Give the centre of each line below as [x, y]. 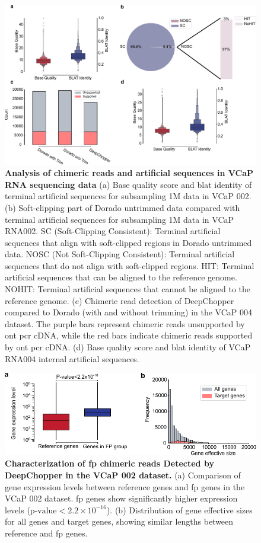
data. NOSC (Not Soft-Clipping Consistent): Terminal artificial [120, 254]
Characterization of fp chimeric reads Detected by [109, 463]
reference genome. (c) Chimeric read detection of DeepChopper [120, 300]
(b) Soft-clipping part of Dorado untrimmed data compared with [122, 207]
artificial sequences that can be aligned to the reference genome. [121, 277]
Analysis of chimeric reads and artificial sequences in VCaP [129, 173]
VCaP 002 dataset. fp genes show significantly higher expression [121, 498]
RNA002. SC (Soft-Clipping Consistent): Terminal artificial [113, 231]
